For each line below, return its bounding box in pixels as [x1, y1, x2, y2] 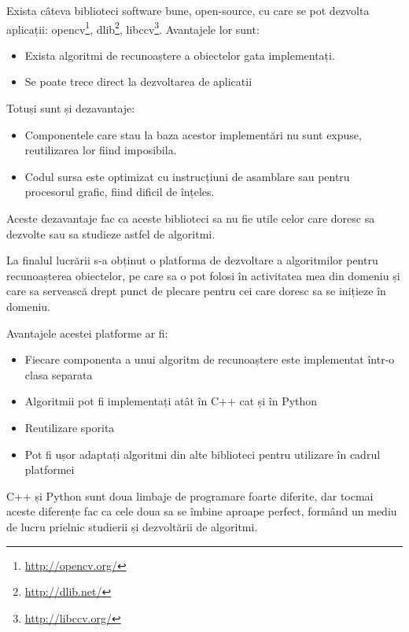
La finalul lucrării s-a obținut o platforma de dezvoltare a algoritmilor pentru [6, 252, 378, 268]
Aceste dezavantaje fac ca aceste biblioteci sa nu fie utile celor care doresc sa [6, 210, 375, 226]
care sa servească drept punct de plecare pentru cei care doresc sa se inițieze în [6, 283, 386, 299]
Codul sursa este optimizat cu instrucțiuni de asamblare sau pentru [24, 168, 350, 184]
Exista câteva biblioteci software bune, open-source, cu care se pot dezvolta [6, 2, 370, 18]
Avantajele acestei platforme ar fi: [6, 324, 168, 341]
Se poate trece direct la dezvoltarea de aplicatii [24, 73, 252, 90]
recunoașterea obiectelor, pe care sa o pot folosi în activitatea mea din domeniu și [6, 267, 400, 283]
